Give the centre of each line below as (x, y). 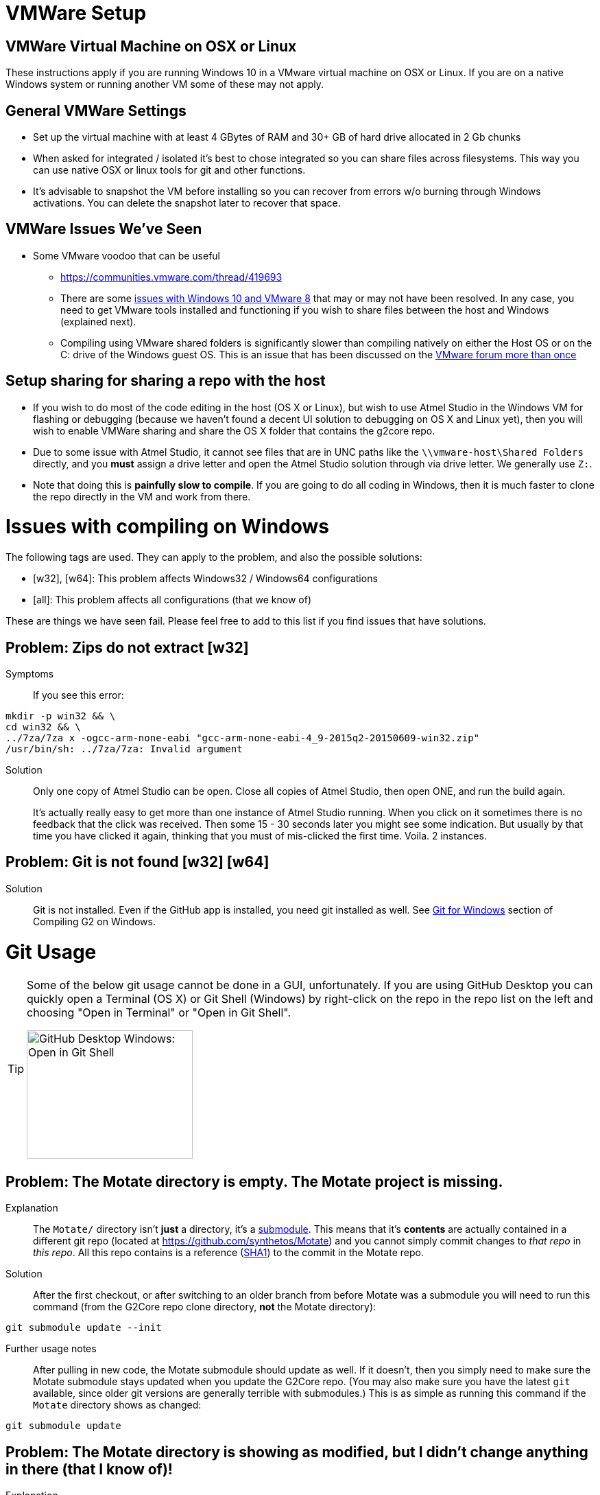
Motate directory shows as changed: (117, 1405)
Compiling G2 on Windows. (94, 921)
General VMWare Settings (96, 111)
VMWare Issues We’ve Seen (104, 229)
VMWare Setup (76, 13)
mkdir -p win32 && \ (61, 716)
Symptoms (30, 674)
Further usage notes (51, 1349)
